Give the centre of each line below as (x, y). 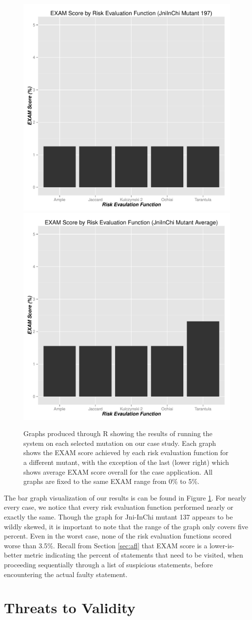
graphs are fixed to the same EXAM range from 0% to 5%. (111, 481)
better (13, 555)
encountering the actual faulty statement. (66, 574)
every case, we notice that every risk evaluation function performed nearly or (119, 507)
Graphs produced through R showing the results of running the (118, 433)
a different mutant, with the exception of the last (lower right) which (126, 462)
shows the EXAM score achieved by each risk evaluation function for (126, 452)
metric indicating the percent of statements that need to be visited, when (134, 555)
